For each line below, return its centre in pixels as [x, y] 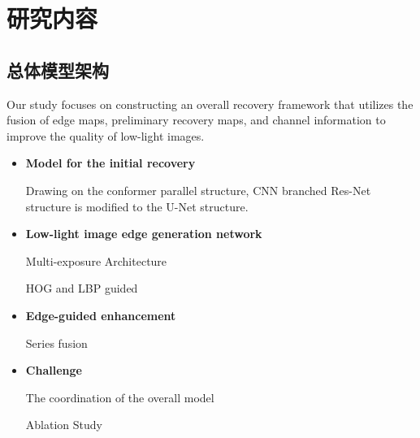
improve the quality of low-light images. [106, 135]
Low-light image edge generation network [144, 234]
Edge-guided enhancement [101, 315]
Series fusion [56, 343]
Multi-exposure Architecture [96, 260]
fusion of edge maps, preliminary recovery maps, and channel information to [196, 120]
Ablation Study [64, 425]
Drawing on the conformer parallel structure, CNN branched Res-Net [198, 190]
